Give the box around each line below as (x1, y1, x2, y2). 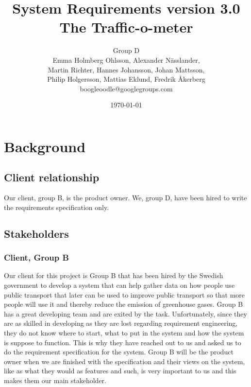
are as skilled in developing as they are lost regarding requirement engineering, (4, 318, 238, 328)
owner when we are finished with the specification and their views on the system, (4, 356, 245, 366)
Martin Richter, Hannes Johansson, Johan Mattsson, (48, 64, 205, 74)
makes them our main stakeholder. (4, 375, 106, 385)
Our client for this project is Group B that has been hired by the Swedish (4, 270, 223, 281)
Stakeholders (4, 226, 69, 241)
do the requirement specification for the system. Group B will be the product (4, 347, 234, 357)
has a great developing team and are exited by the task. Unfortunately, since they (4, 308, 247, 318)
